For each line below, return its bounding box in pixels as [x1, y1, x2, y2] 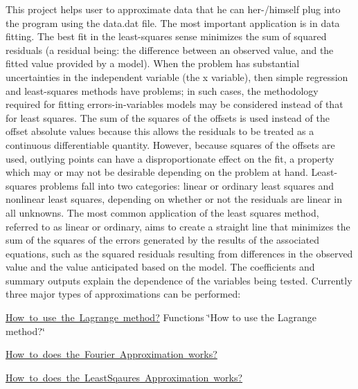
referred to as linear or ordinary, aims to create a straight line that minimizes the [6, 219, 350, 233]
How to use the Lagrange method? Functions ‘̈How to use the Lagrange [6, 310, 316, 325]
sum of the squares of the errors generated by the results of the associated [6, 233, 320, 247]
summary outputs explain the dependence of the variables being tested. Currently [6, 273, 352, 287]
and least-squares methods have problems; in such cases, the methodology [6, 83, 319, 98]
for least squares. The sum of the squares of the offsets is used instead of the [6, 110, 330, 125]
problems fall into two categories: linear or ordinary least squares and [39, 178, 334, 192]
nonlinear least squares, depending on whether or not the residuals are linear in [6, 192, 343, 206]
